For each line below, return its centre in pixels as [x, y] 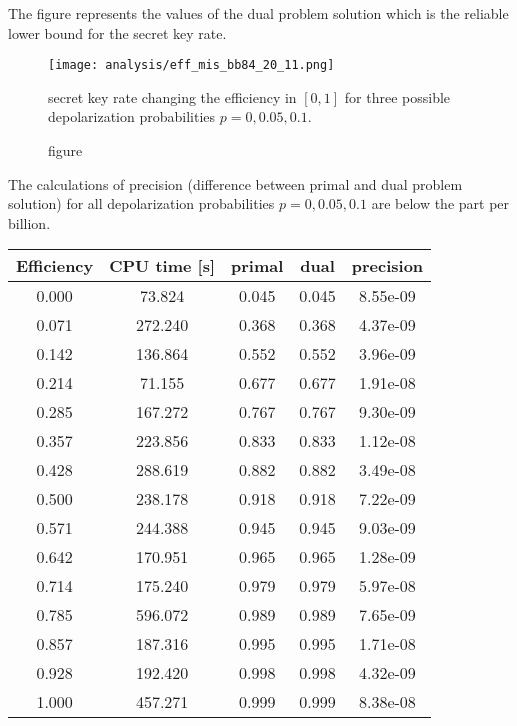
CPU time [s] [162, 266]
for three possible [397, 96]
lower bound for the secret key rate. [117, 32]
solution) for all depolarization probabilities [141, 203]
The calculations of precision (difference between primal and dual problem [235, 183]
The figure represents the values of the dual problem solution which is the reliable [258, 13]
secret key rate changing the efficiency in [172, 96]
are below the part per [440, 203]
